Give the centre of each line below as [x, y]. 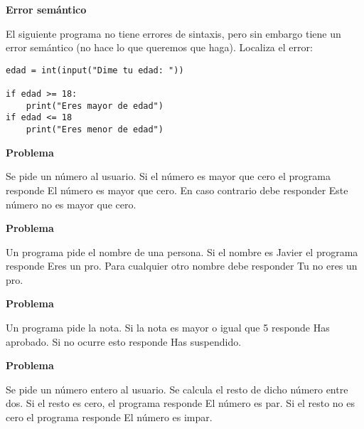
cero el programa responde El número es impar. [109, 417]
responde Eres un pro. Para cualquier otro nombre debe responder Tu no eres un [182, 266]
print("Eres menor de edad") [95, 130]
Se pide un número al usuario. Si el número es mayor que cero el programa [168, 176]
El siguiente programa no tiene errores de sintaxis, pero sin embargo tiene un [173, 33]
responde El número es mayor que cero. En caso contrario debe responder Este [177, 190]
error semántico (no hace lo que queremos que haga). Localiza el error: [159, 47]
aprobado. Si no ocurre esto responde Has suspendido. [124, 341]
